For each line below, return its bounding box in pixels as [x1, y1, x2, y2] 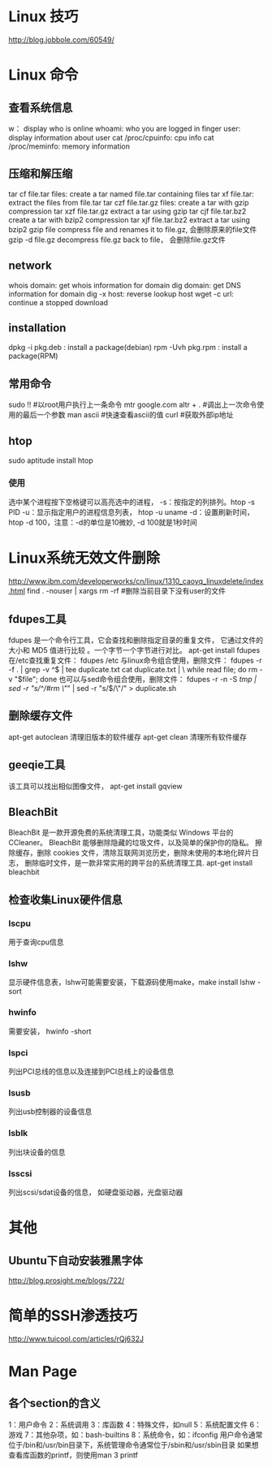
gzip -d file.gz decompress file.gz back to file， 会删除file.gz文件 [8, 235, 226, 244]
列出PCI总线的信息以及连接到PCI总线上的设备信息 [8, 1067, 175, 1077]
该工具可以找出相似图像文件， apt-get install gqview [8, 781, 183, 791]
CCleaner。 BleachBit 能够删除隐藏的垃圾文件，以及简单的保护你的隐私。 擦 [8, 838, 262, 848]
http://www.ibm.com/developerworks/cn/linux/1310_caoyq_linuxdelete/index [8, 576, 264, 586]
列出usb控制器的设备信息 [8, 1107, 93, 1116]
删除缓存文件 [8, 709, 73, 723]
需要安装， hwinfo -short [8, 1026, 92, 1036]
